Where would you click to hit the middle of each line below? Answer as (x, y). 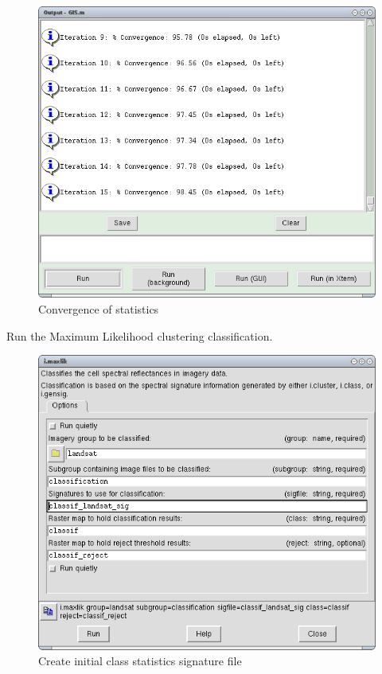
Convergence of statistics (99, 308)
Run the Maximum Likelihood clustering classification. (140, 335)
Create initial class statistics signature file (140, 661)
